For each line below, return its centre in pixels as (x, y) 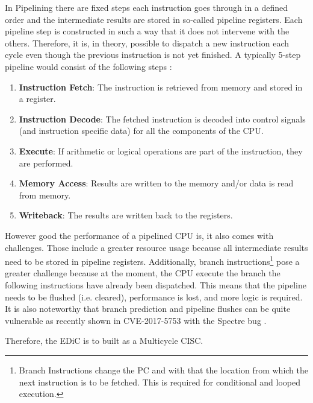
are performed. (46, 163)
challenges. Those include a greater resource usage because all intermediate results (156, 247)
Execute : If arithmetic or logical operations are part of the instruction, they (161, 151)
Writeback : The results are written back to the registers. (126, 215)
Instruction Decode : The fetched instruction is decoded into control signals (162, 119)
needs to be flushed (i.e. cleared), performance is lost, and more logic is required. (154, 297)
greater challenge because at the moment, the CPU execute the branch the (143, 273)
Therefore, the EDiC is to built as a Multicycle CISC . (104, 341)
